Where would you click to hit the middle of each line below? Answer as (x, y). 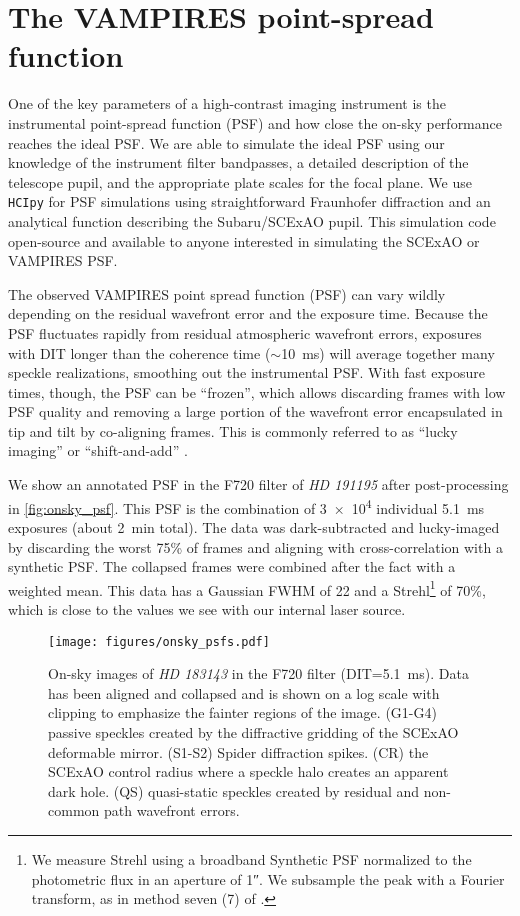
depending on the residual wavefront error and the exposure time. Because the (248, 313)
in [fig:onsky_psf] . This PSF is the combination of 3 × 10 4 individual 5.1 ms (246, 506)
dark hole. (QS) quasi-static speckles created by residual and (234, 790)
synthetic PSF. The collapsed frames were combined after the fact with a (232, 566)
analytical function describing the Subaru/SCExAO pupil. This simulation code (252, 220)
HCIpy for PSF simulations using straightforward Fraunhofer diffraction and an (249, 201)
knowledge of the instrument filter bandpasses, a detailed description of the (238, 162)
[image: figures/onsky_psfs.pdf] (159, 641)
